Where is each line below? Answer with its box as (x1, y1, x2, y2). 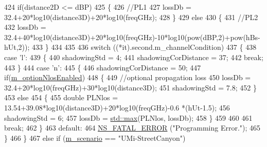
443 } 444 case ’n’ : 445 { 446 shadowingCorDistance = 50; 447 (4, 62, 201, 72)
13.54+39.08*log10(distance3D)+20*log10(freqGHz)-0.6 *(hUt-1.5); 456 (4, 102, 230, 113)
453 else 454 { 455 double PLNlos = (4, 92, 118, 103)
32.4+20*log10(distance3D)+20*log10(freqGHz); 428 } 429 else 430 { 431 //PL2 (4, 11, 258, 22)
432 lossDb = (4, 22, 46, 32)
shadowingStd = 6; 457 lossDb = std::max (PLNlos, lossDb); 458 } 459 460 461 (4, 112, 253, 123)
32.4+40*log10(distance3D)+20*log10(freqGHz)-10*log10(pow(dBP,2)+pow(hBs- (4, 31, 260, 42)
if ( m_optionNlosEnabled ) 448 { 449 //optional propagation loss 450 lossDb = (4, 72, 251, 83)
